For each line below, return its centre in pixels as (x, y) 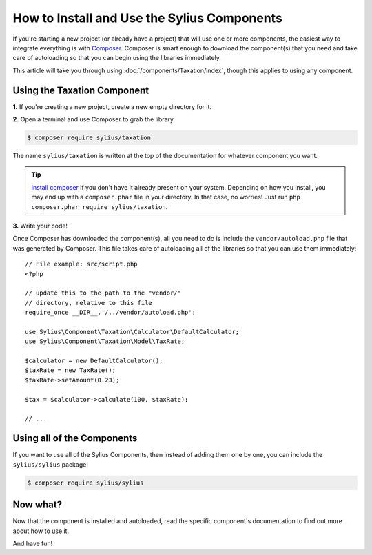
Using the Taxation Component (81, 90)
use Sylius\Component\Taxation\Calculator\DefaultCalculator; (132, 332)
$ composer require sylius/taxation (89, 138)
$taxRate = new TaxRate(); (71, 370)
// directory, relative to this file (89, 303)
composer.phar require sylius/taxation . (100, 206)
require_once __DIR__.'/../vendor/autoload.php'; (111, 313)
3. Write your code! (40, 226)
